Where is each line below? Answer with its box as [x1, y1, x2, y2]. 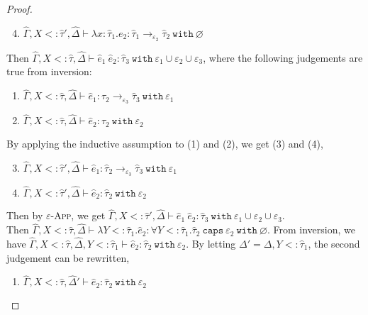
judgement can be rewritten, [6, 250, 130, 265]
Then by [6, 208, 43, 223]
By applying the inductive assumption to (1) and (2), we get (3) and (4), [6, 136, 323, 150]
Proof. [6, 1, 33, 16]
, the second [308, 236, 360, 251]
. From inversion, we [267, 222, 355, 237]
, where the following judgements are [203, 50, 363, 65]
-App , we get [50, 208, 106, 223]
